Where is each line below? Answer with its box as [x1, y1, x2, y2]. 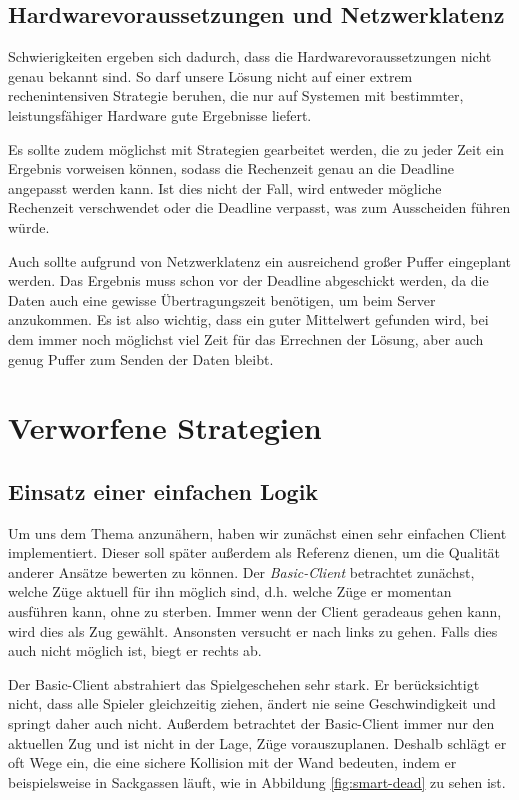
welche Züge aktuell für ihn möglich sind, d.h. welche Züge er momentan [8, 581, 452, 602]
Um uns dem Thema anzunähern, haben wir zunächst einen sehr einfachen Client [8, 522, 507, 543]
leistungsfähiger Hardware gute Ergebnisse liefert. [8, 104, 312, 125]
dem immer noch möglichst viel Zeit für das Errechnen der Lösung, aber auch [8, 328, 484, 349]
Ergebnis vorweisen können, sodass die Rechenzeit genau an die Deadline [8, 158, 454, 179]
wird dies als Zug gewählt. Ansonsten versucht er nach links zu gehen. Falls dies [8, 620, 498, 641]
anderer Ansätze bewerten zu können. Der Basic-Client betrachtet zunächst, [8, 561, 475, 582]
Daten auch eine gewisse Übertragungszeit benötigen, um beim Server [8, 289, 436, 310]
